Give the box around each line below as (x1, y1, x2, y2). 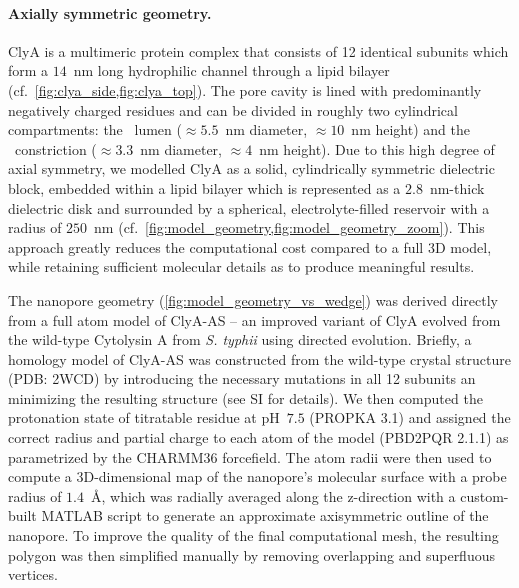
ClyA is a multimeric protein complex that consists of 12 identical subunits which (8, 40, 509, 61)
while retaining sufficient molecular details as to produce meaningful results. (8, 256, 475, 277)
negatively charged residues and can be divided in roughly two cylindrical (8, 99, 458, 120)
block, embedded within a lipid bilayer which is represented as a (8, 177, 401, 198)
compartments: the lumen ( (8, 119, 182, 140)
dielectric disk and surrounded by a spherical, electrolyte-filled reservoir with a (8, 197, 490, 218)
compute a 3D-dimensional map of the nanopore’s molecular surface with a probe (8, 466, 507, 487)
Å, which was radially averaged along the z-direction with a (90, 485, 456, 506)
